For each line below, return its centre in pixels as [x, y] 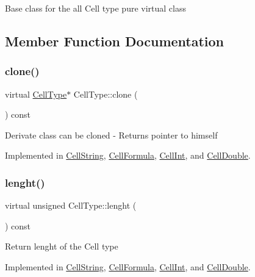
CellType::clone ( [106, 94]
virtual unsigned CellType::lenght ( [71, 205]
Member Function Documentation [115, 41]
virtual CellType [36, 94]
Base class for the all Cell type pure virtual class [95, 8]
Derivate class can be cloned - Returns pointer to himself [111, 135]
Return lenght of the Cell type [62, 246]
